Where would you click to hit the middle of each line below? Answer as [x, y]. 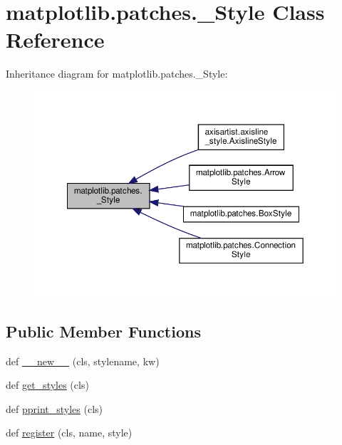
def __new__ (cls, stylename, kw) [83, 361]
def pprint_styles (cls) [55, 408]
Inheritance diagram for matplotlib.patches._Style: [117, 74]
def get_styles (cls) [47, 385]
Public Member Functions [103, 331]
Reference [55, 40]
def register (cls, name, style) [69, 433]
